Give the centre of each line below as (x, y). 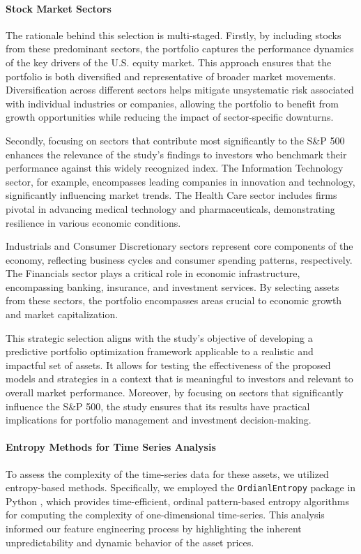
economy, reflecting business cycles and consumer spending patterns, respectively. (179, 259)
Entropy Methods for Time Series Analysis (111, 447)
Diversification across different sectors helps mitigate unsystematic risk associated (180, 90)
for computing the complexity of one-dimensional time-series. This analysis (165, 515)
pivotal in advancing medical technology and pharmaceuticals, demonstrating (170, 208)
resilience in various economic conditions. (93, 222)
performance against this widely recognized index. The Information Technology (175, 168)
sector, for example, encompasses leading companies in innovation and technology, (180, 181)
